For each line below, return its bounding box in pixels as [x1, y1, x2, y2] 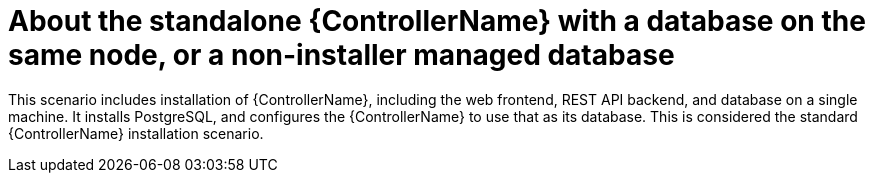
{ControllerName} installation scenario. [8, 124, 264, 142]
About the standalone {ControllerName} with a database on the [8, 4, 866, 38]
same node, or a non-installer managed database [8, 38, 675, 72]
